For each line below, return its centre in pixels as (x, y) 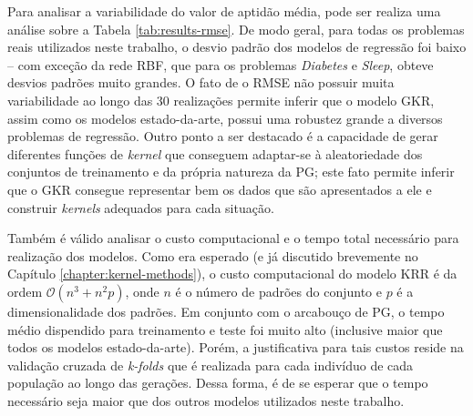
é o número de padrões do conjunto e (278, 291)
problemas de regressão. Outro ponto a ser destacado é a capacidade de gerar (223, 136)
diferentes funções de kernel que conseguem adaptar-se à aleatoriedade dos (215, 153)
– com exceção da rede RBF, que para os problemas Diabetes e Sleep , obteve (221, 64)
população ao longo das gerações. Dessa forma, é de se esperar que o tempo (218, 383)
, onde (142, 291)
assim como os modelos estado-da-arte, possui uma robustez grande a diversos (225, 118)
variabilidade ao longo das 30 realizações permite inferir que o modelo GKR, (221, 100)
